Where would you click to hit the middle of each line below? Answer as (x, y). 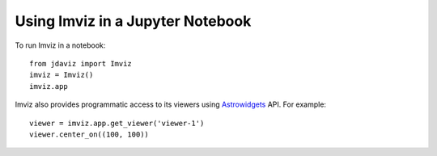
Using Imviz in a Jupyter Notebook (133, 21)
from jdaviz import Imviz (81, 63)
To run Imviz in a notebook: (60, 45)
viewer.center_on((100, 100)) (89, 134)
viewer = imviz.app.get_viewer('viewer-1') (117, 123)
